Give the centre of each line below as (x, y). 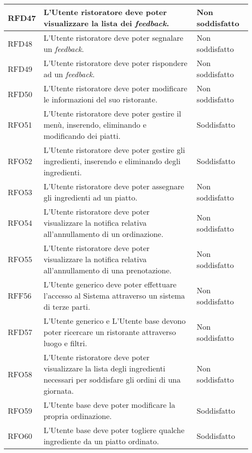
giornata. (59, 391)
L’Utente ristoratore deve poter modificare (115, 88)
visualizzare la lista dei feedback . (106, 23)
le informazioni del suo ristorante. (100, 99)
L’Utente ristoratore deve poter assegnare (114, 186)
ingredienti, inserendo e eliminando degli (112, 161)
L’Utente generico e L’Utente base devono (114, 321)
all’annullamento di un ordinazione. (103, 234)
